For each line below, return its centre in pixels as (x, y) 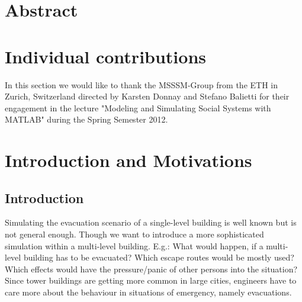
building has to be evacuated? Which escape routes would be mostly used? (159, 257)
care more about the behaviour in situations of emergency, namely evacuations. (148, 292)
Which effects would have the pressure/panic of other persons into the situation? (151, 269)
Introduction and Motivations (128, 160)
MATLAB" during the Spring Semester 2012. (86, 119)
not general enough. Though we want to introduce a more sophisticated (134, 234)
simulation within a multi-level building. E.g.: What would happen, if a (134, 245)
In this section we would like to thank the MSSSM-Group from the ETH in (141, 84)
